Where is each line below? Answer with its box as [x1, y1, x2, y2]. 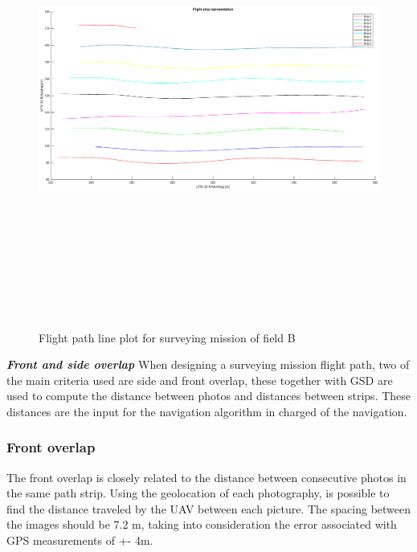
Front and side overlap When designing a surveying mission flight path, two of [6, 356, 410, 373]
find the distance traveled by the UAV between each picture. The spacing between [6, 500, 411, 517]
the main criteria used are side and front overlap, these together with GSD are [6, 371, 393, 388]
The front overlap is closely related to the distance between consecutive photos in [6, 468, 407, 485]
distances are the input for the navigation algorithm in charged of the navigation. [6, 403, 407, 419]
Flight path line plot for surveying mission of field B [39, 329, 296, 346]
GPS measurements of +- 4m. [6, 532, 153, 549]
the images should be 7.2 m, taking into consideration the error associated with [6, 516, 397, 533]
